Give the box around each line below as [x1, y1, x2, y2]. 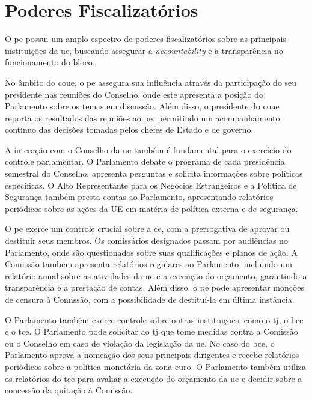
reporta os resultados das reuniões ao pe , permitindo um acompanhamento [5, 111, 280, 124]
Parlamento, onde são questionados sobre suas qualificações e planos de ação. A [5, 246, 298, 258]
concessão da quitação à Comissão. [5, 384, 133, 396]
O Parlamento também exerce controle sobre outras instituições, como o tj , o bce [5, 313, 304, 326]
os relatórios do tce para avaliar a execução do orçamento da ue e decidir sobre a [5, 372, 302, 384]
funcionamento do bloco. [5, 56, 95, 68]
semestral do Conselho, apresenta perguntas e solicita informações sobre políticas [5, 167, 303, 180]
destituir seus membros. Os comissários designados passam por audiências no [5, 234, 288, 247]
